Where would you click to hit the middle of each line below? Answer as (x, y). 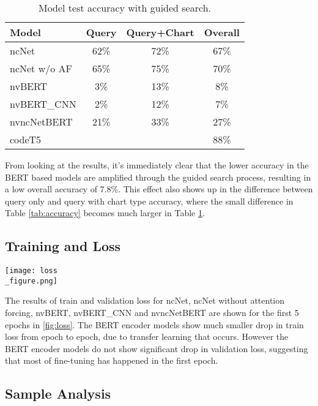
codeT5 (26, 139)
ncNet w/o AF (41, 68)
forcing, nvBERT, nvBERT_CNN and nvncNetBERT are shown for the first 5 (152, 313)
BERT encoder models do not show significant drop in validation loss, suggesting (157, 348)
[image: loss (31, 271)
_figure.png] (31, 281)
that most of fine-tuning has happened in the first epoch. (112, 360)
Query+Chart (160, 32)
